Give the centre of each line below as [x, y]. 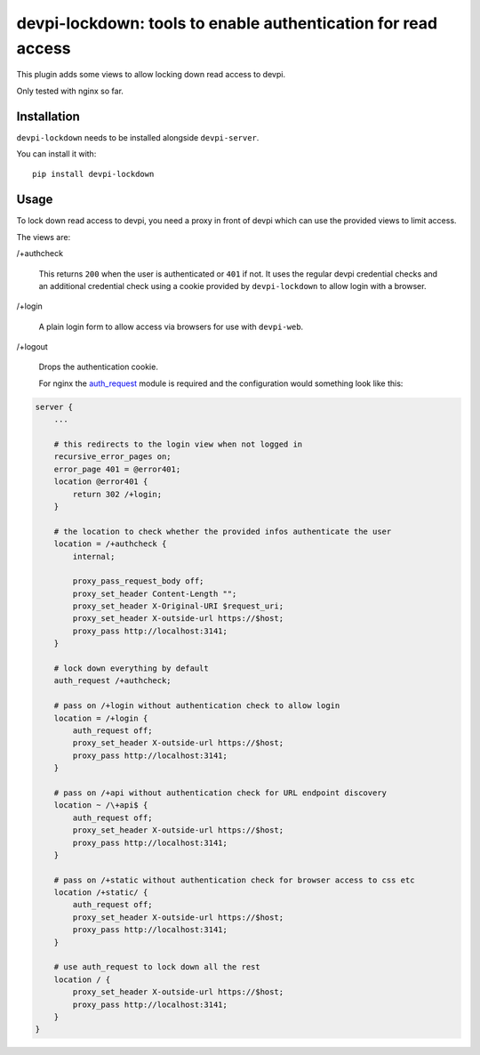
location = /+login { [101, 718]
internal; [94, 556]
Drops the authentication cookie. [99, 367]
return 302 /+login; [117, 494]
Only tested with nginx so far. [70, 91]
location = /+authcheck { [110, 544]
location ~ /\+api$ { [101, 805]
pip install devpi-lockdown [93, 174]
